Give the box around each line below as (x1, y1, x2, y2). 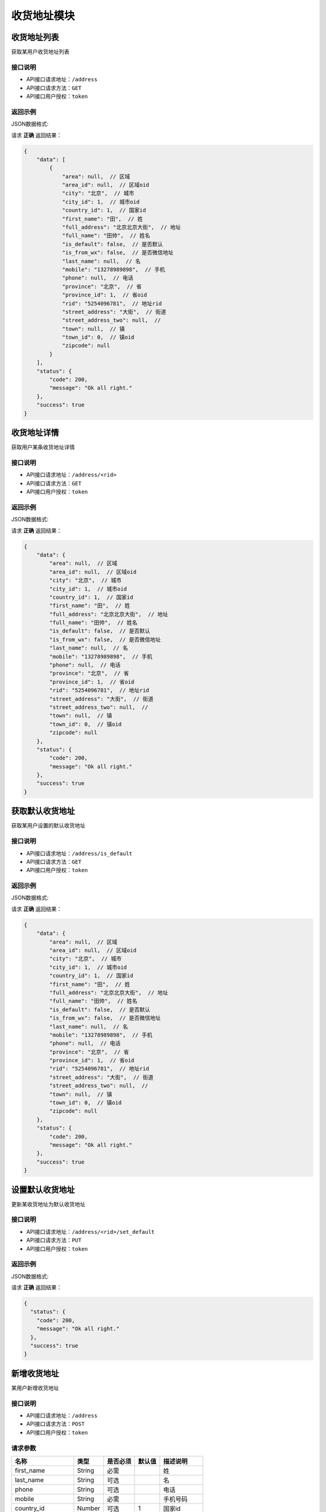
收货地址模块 (11, 9, 75, 22)
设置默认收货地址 (11, 1184, 75, 1194)
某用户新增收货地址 (11, 1384, 59, 1391)
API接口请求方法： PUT (26, 1237, 81, 1244)
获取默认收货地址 (11, 806, 75, 816)
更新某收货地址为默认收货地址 (11, 1201, 86, 1208)
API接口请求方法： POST (26, 1420, 85, 1427)
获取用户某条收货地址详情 (11, 443, 75, 451)
